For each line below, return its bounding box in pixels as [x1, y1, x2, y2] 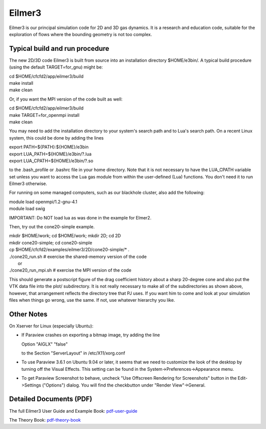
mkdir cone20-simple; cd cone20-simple [9, 240, 93, 246]
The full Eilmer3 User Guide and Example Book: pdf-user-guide [9, 408, 137, 414]
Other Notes [9, 310, 48, 318]
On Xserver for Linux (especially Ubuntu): [9, 323, 94, 329]
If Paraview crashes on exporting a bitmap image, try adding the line [21, 332, 160, 338]
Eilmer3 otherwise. [9, 180, 47, 187]
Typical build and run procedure [9, 44, 109, 53]
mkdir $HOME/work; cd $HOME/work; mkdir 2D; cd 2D [9, 233, 121, 239]
